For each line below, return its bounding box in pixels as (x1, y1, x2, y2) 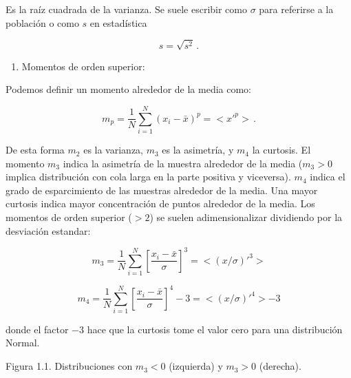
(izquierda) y (169, 359, 223, 373)
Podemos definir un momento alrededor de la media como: (6, 82, 251, 96)
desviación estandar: (6, 223, 91, 238)
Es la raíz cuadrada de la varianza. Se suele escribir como (6, 2, 247, 16)
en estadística (89, 15, 147, 30)
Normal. (6, 335, 40, 350)
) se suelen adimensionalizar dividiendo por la (149, 210, 343, 224)
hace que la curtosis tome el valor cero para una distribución (87, 322, 343, 336)
